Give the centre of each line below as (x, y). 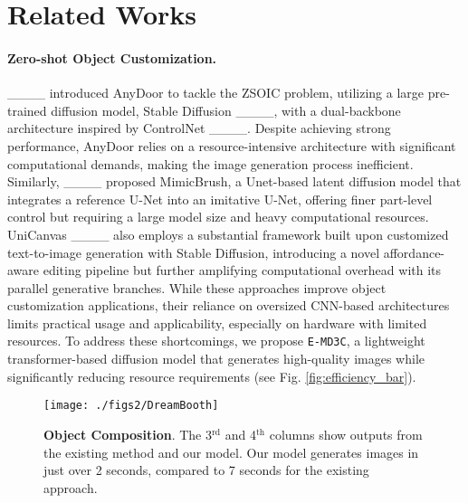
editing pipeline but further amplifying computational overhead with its (242, 270)
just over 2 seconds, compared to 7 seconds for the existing (206, 470)
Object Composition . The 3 (128, 434)
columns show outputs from (346, 434)
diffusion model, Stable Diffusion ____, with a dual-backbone (226, 110)
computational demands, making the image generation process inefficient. (210, 163)
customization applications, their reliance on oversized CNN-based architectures (229, 305)
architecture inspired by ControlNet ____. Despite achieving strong (199, 128)
